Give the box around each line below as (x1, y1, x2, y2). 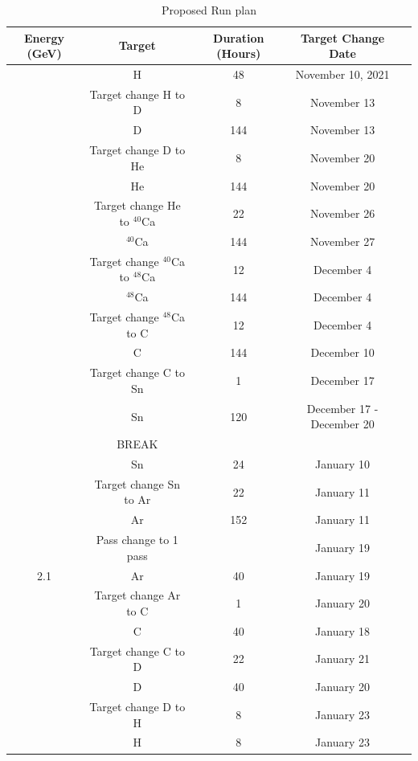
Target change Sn (94, 475, 181, 492)
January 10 (315, 456, 371, 472)
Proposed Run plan (162, 2, 256, 18)
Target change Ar (94, 587, 181, 603)
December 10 (310, 344, 375, 361)
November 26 (310, 205, 375, 222)
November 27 (310, 232, 375, 249)
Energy (24, 29, 65, 46)
